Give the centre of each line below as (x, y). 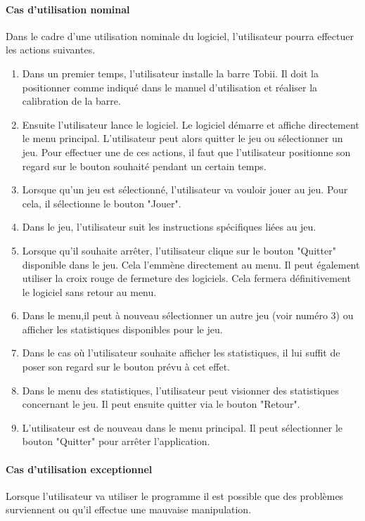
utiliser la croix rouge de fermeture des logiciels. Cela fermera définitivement (186, 278)
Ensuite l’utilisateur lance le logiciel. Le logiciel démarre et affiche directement (191, 124)
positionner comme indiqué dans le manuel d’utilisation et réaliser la (170, 87)
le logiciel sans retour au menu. (89, 291)
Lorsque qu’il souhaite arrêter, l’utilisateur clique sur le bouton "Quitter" (179, 250)
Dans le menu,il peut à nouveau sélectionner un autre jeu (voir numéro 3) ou (188, 315)
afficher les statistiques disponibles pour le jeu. (122, 329)
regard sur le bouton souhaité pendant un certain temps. (144, 166)
